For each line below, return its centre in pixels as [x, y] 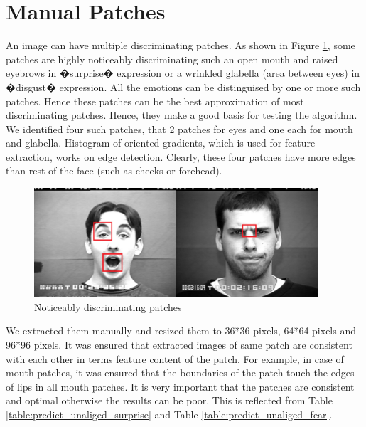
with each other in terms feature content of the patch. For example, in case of [175, 358]
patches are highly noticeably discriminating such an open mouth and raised [172, 59]
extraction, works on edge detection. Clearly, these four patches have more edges [181, 156]
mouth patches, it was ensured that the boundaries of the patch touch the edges [180, 373]
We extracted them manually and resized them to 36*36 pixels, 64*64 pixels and [181, 331]
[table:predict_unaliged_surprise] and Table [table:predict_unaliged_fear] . [169, 414]
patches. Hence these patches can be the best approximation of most [155, 101]
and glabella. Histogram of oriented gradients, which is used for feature [161, 143]
